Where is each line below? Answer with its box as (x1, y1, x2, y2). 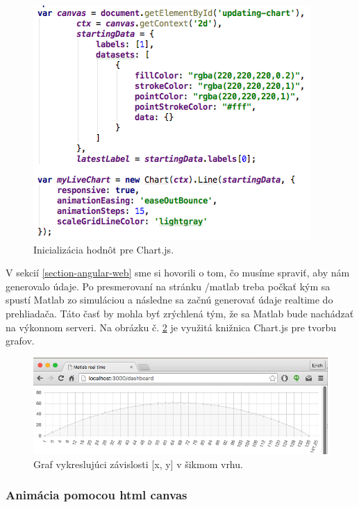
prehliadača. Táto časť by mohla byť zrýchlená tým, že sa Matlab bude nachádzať (6, 306, 354, 320)
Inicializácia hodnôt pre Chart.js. (33, 242, 174, 256)
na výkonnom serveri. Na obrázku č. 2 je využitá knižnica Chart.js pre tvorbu (6, 319, 337, 334)
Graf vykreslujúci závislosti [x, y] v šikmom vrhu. (33, 456, 243, 471)
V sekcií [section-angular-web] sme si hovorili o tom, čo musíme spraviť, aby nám (6, 265, 350, 280)
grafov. (6, 333, 35, 348)
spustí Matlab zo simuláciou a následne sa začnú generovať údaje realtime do (6, 292, 333, 307)
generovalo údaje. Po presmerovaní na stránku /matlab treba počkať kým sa (6, 279, 331, 293)
